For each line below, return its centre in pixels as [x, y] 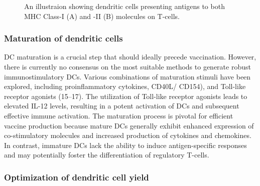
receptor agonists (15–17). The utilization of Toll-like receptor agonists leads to [126, 96]
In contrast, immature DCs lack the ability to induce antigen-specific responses [125, 145]
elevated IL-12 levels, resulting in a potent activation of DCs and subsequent [122, 106]
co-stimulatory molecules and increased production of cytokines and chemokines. [128, 135]
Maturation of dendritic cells [63, 38]
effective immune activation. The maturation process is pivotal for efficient [119, 115]
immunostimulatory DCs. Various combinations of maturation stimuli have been [127, 76]
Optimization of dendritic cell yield [77, 177]
